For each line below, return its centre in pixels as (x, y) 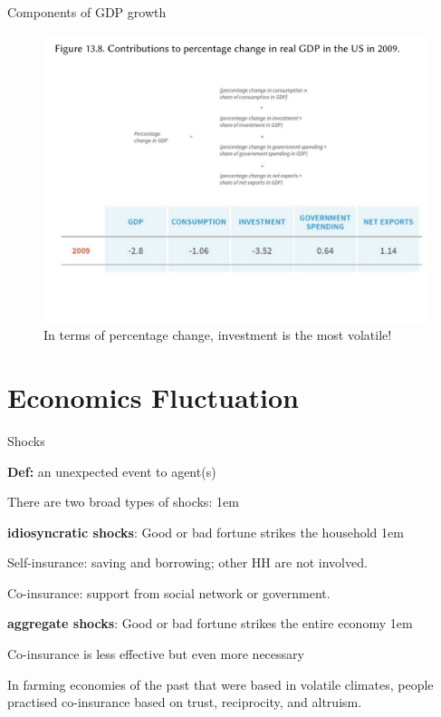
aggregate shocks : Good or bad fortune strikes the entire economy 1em (210, 623)
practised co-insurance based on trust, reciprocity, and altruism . (185, 702)
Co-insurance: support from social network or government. (169, 592)
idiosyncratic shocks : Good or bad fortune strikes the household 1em (206, 532)
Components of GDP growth (87, 12)
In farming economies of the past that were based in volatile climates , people (220, 684)
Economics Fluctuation (153, 397)
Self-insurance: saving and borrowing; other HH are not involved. (187, 562)
